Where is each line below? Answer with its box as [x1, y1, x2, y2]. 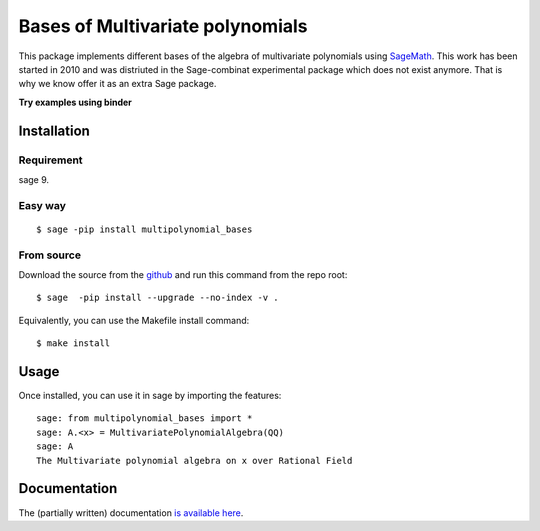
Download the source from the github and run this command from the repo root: [18, 268, 348, 280]
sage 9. [18, 173, 50, 185]
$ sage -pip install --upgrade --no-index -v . [36, 292, 279, 304]
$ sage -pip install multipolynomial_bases [36, 223, 253, 235]
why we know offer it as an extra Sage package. [18, 78, 217, 90]
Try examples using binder [18, 96, 132, 108]
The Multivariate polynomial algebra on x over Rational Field [36, 455, 353, 466]
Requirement [18, 153, 84, 167]
